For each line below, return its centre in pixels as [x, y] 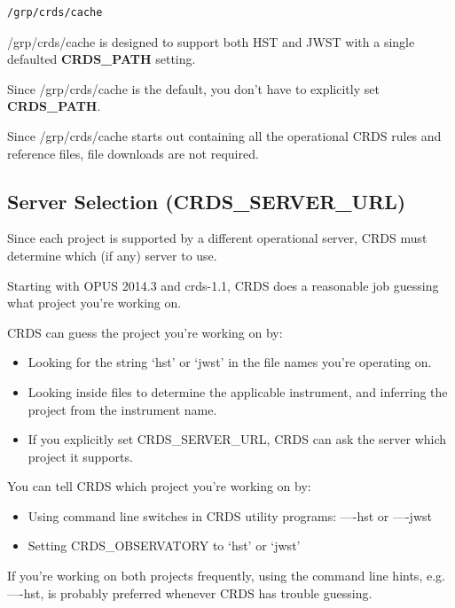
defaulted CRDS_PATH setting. [102, 59]
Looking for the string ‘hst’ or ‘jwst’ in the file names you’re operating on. [230, 362]
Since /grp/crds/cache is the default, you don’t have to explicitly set [193, 88]
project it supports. [80, 456]
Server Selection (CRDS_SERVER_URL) [207, 201]
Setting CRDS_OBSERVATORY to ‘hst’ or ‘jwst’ [164, 546]
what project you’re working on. [94, 303]
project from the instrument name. [122, 409]
